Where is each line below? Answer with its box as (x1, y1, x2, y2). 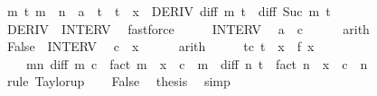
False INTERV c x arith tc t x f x (6, 37, 315, 56)
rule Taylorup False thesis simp (6, 72, 231, 91)
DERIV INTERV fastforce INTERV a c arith (6, 19, 370, 38)
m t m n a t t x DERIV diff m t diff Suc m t (6, 2, 331, 20)
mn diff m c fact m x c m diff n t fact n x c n (25, 54, 368, 73)
